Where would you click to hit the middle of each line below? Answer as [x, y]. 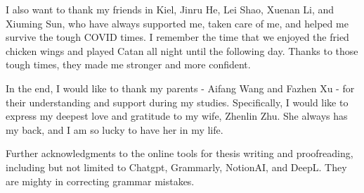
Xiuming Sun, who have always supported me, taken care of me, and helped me [177, 23]
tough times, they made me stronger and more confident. [128, 64]
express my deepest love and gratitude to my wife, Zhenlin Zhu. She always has [177, 116]
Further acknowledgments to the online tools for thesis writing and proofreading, [180, 153]
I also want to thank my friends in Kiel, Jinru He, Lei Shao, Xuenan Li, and [170, 9]
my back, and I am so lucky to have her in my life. [115, 129]
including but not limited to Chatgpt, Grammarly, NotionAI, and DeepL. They [176, 167]
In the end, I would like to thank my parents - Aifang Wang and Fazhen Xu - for [180, 88]
